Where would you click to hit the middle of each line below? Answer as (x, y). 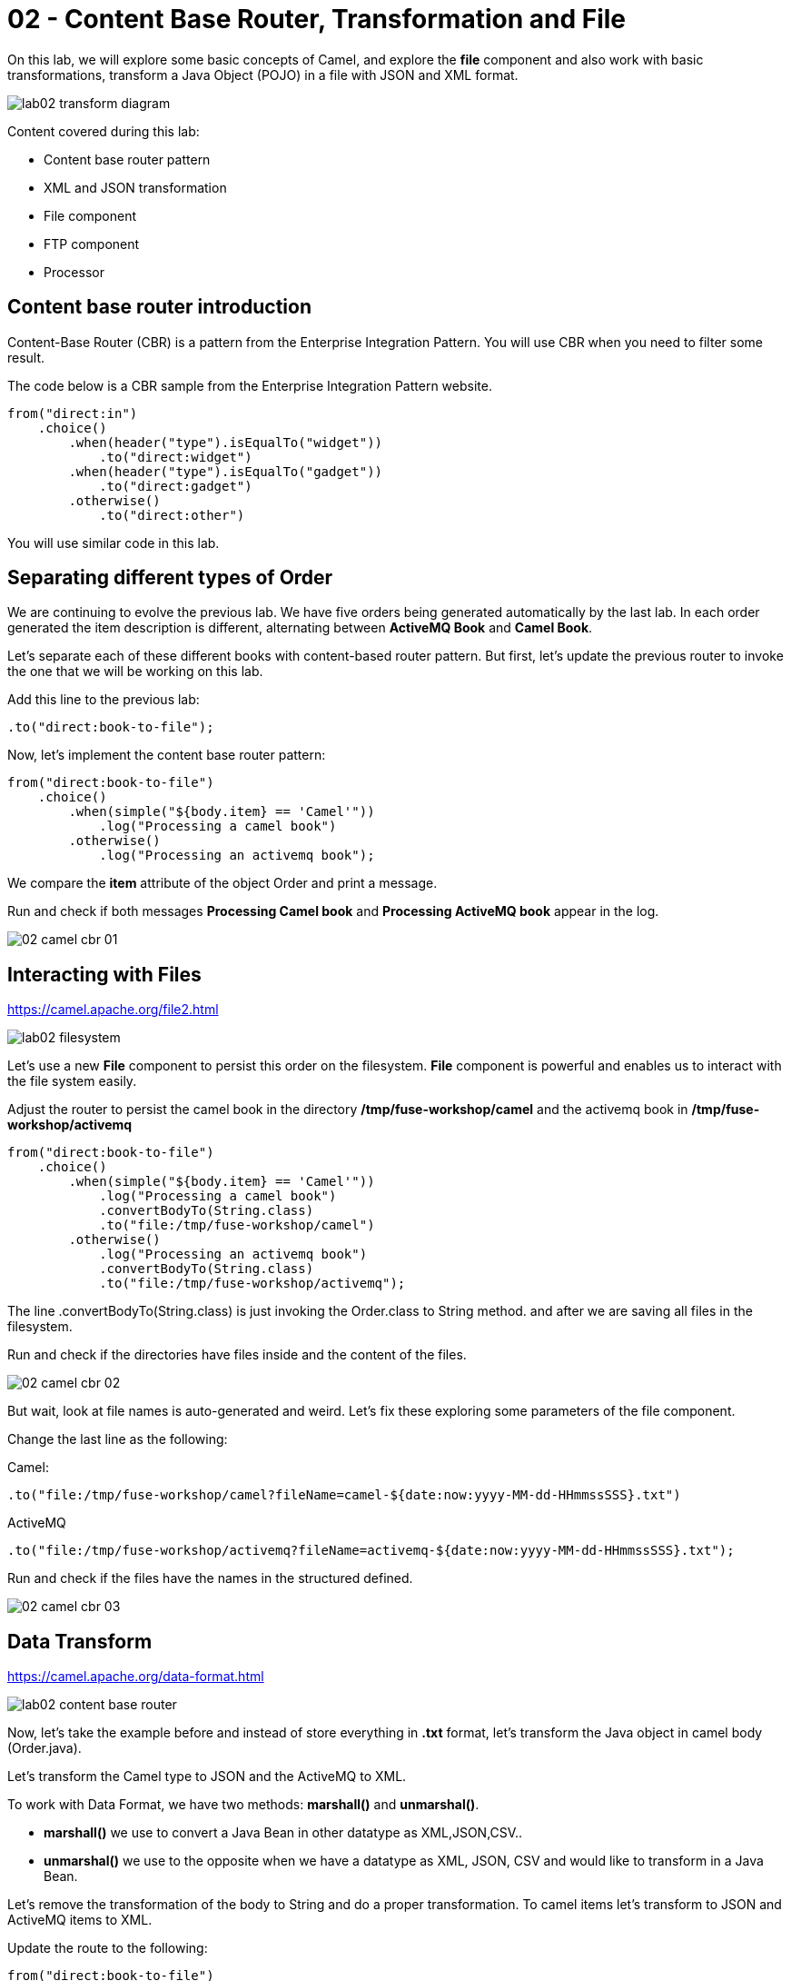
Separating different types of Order (170, 578)
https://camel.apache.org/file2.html (113, 1010)
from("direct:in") (73, 413)
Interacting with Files (104, 974)
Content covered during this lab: (104, 131)
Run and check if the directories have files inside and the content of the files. (237, 1355)
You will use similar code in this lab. (114, 543)
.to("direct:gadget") (176, 486)
